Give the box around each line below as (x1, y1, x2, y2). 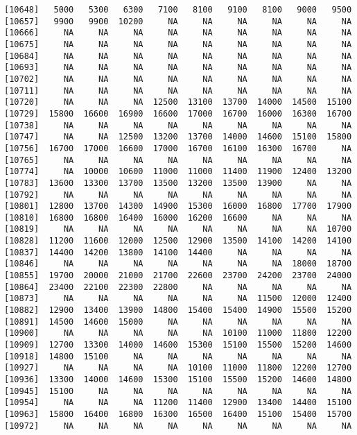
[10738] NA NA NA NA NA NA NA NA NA (4, 120, 352, 130)
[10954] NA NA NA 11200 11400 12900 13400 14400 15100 (4, 398, 352, 408)
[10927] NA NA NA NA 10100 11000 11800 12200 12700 (4, 363, 352, 373)
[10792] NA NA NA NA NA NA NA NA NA (4, 189, 352, 200)
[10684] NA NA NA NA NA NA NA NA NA (4, 51, 352, 61)
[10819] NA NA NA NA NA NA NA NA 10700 (4, 224, 352, 234)
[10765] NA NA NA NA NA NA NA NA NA (4, 155, 352, 165)
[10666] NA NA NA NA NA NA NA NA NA (4, 28, 352, 38)
